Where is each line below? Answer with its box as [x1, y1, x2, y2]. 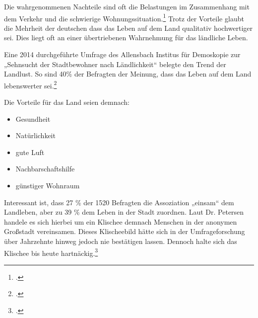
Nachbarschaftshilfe [15, 163, 75, 174]
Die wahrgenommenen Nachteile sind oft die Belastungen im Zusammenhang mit [4, 1, 250, 11]
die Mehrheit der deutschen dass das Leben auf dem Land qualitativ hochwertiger [4, 22, 253, 33]
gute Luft [15, 147, 45, 157]
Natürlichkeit [15, 130, 56, 141]
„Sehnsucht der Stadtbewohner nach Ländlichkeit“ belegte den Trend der [4, 59, 226, 69]
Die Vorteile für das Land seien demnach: [4, 97, 130, 107]
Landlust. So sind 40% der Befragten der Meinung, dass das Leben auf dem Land [4, 69, 252, 79]
